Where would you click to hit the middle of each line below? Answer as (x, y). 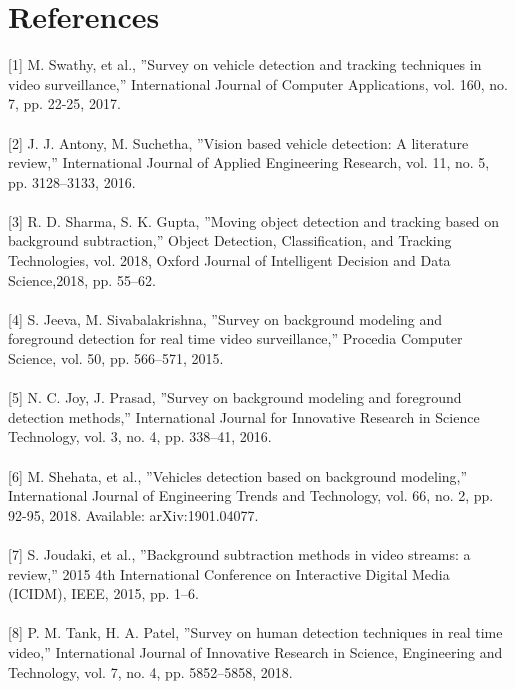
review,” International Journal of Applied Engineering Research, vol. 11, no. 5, (249, 162)
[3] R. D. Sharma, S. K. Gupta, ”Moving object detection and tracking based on (254, 220)
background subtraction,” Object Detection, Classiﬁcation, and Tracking (230, 240)
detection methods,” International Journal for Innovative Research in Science (244, 416)
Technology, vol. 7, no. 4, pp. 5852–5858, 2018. (150, 671)
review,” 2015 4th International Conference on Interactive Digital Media (229, 573)
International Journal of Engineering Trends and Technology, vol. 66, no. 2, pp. (251, 495)
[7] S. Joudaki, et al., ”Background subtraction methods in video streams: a (239, 553)
